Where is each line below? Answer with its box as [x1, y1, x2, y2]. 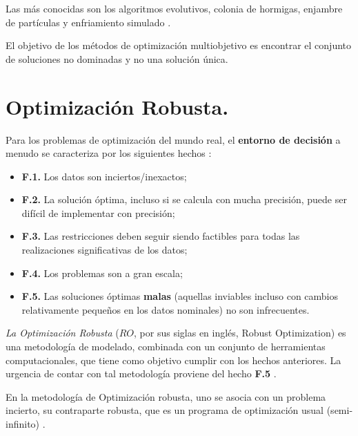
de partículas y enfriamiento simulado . [6, 15, 171, 29]
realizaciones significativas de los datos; [21, 243, 188, 257]
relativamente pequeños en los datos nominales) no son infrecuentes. [21, 302, 310, 316]
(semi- [326, 403, 353, 417]
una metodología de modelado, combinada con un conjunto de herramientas [6, 339, 326, 354]
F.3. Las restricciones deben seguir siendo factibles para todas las [21, 229, 300, 243]
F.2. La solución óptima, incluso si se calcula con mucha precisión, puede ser [21, 192, 347, 207]
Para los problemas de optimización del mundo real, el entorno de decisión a [6, 132, 341, 146]
